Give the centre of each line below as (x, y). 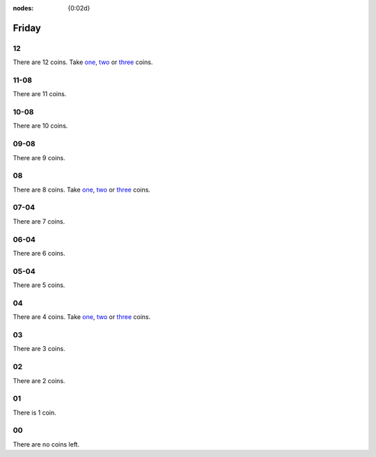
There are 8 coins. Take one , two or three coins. (82, 189)
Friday (27, 28)
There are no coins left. (46, 444)
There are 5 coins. (39, 285)
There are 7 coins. (39, 221)
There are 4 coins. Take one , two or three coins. (82, 317)
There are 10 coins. (40, 126)
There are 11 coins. (40, 94)
